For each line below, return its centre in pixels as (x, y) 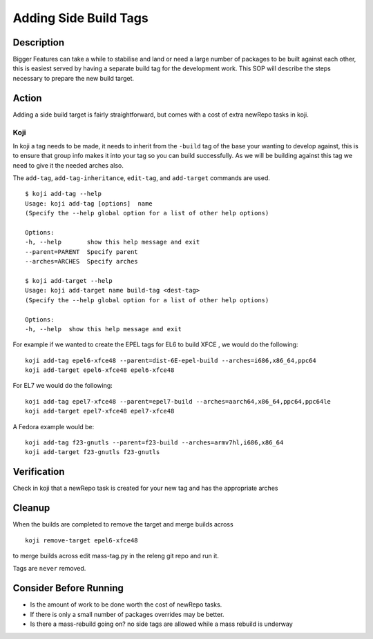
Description (39, 42)
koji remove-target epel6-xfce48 (82, 540)
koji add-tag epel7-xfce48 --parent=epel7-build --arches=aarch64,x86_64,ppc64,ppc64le (178, 401)
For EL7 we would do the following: (63, 386)
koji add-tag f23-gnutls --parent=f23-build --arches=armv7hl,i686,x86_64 (154, 443)
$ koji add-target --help (69, 281)
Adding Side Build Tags (80, 18)
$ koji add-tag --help (64, 194)
